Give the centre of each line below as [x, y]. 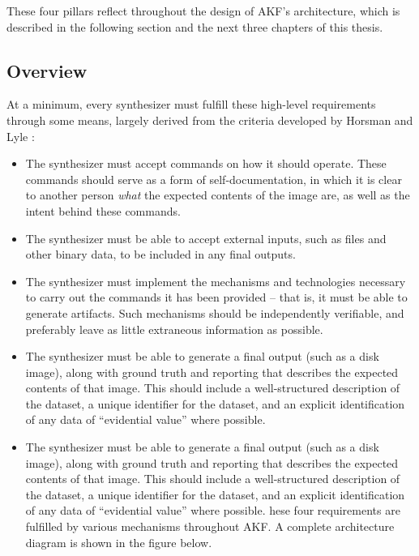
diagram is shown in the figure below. [119, 542]
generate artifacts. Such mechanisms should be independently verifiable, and [215, 312]
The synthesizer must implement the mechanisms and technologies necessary [216, 281]
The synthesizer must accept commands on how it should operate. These [206, 163]
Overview [47, 70]
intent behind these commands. [103, 210]
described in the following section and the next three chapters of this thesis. [195, 26]
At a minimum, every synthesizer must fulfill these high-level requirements [191, 104]
